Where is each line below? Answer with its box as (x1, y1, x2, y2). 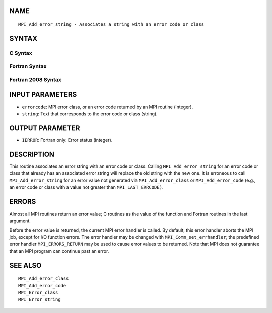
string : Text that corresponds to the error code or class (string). (22, 111, 158, 117)
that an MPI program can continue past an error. (9, 248, 109, 254)
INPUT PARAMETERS (9, 90, 77, 99)
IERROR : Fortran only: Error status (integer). (22, 137, 113, 143)
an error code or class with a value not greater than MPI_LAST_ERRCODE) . (9, 184, 164, 190)
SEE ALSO (9, 261, 42, 270)
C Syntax (9, 49, 32, 56)
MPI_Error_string (18, 297, 61, 302)
